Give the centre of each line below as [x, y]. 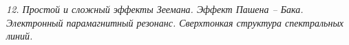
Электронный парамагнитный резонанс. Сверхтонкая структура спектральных [175, 22]
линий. [20, 36]
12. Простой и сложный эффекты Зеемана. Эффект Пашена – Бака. [155, 9]
